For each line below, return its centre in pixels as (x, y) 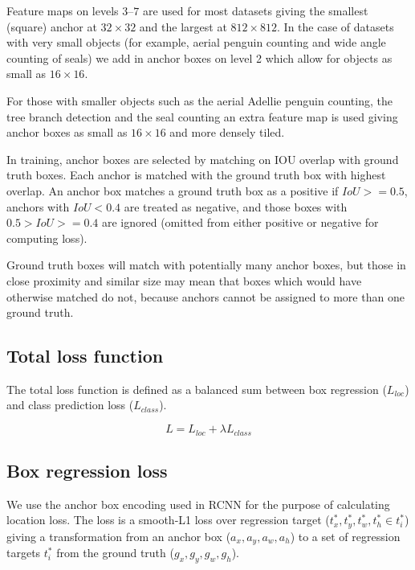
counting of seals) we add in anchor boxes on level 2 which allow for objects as (199, 57)
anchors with (38, 206)
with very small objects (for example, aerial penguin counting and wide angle (196, 42)
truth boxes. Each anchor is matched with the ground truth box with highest (196, 175)
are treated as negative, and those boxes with (236, 206)
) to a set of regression (345, 536)
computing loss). (47, 238)
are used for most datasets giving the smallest (255, 10)
